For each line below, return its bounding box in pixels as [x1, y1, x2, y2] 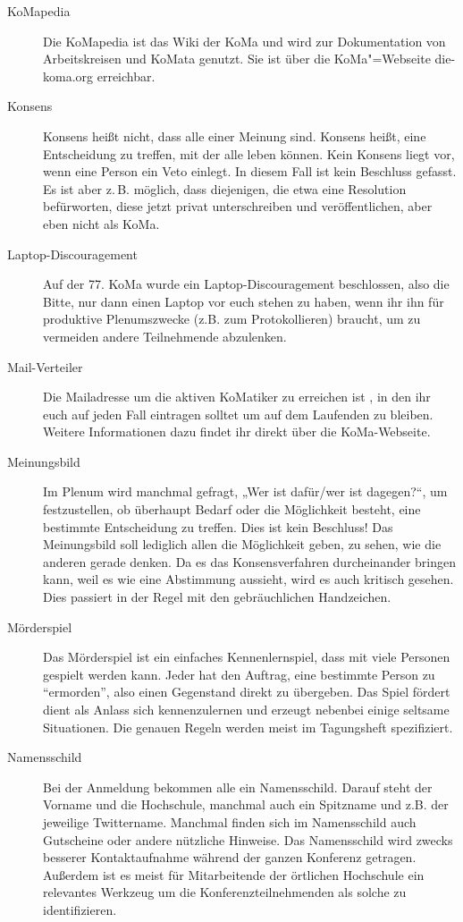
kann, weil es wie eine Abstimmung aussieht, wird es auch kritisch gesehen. [43, 570, 454, 588]
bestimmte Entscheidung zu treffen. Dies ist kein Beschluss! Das [43, 517, 393, 536]
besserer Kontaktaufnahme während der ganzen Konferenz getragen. [43, 848, 417, 867]
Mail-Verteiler [7, 357, 83, 376]
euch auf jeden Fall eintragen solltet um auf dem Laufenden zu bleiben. [43, 404, 434, 423]
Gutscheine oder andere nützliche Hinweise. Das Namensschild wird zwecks [43, 830, 453, 849]
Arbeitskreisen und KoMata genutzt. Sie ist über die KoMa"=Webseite [43, 49, 431, 68]
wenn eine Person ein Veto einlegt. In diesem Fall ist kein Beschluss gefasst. [43, 162, 457, 181]
